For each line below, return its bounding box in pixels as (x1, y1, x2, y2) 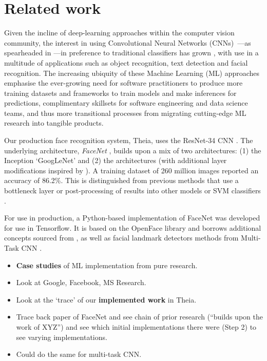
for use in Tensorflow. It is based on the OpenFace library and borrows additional (4, 222, 261, 233)
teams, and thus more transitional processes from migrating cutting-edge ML (4, 107, 246, 118)
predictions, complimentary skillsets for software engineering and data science (4, 97, 248, 108)
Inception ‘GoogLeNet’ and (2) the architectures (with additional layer (4, 155, 227, 166)
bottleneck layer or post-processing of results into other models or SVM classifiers (4, 185, 261, 196)
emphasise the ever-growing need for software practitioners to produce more (4, 77, 243, 88)
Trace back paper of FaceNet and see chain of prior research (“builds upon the (16, 311, 263, 322)
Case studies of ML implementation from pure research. (16, 259, 198, 270)
